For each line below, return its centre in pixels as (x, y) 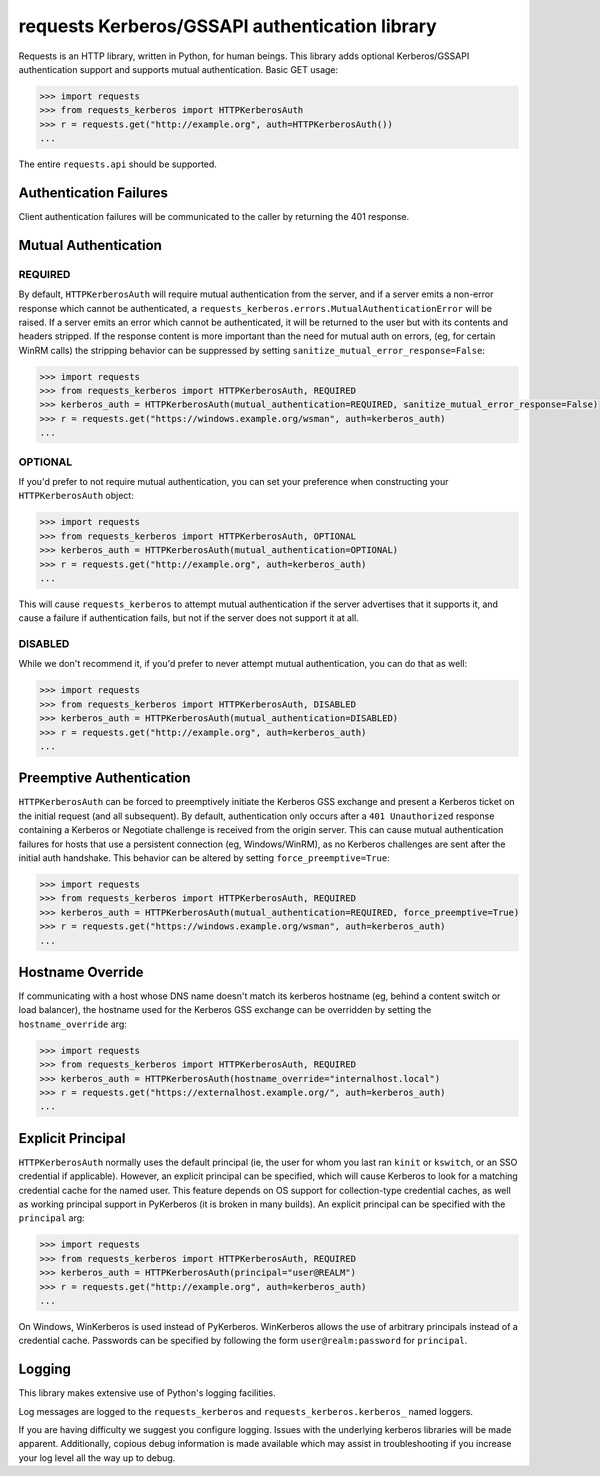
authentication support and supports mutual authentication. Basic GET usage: (178, 69)
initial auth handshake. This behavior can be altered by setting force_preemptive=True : (204, 858)
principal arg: (51, 1218)
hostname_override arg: (72, 1024)
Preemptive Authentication (104, 778)
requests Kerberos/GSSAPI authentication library (227, 26)
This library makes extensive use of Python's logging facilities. (147, 1393)
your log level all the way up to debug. (97, 1457)
